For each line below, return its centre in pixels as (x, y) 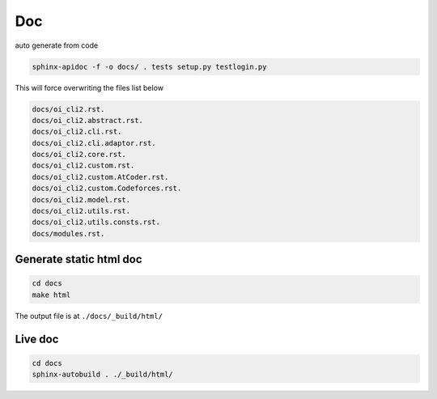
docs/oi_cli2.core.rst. (79, 155)
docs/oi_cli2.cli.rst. (77, 132)
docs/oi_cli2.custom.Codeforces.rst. (107, 189)
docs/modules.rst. (68, 233)
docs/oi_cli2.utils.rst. (81, 211)
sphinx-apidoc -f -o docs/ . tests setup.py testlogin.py (149, 66)
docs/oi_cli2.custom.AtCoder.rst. (100, 177)
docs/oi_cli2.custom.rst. (83, 166)
